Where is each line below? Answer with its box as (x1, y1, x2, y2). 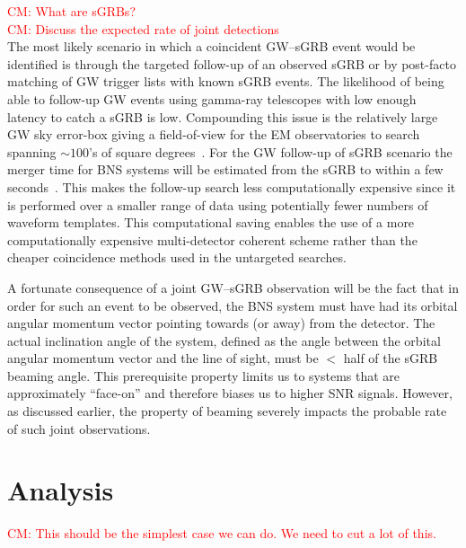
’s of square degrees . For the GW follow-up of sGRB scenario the (89, 142, 453, 161)
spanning (7, 142, 57, 161)
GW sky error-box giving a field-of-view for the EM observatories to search (7, 125, 420, 144)
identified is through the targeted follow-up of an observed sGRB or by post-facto (7, 54, 456, 73)
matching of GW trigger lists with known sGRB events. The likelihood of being (7, 72, 444, 91)
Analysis (7, 472, 114, 508)
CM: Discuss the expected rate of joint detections (7, 19, 279, 38)
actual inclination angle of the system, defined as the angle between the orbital (7, 331, 441, 349)
